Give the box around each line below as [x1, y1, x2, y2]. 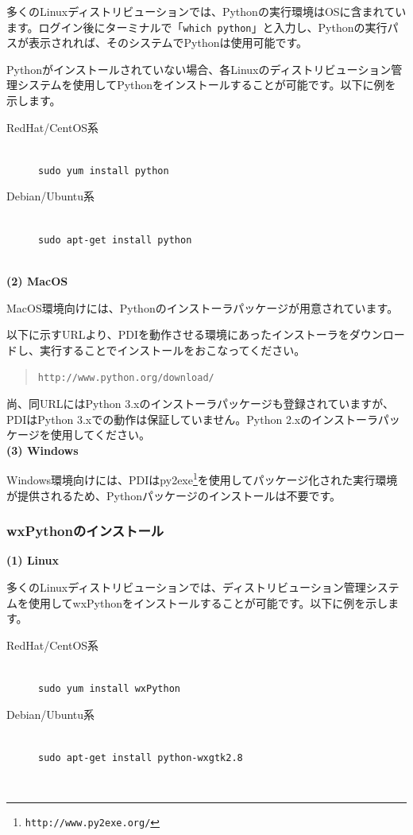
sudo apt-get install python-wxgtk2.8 [38, 751, 243, 763]
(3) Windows [6, 441, 79, 458]
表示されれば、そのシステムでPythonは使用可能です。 [28, 34, 308, 51]
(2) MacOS [6, 272, 68, 289]
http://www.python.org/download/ [37, 372, 214, 384]
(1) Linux [6, 552, 60, 569]
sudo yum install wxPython [38, 682, 180, 694]
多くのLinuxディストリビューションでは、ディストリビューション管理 [6, 578, 366, 595]
